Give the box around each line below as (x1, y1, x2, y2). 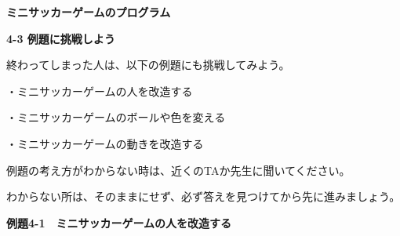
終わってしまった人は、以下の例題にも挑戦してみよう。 (6, 56, 290, 73)
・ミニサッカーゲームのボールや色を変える (6, 109, 226, 125)
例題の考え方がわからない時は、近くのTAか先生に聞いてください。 (6, 162, 351, 178)
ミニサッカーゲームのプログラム (6, 4, 171, 20)
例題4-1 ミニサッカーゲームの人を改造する (6, 214, 232, 231)
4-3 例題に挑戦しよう (6, 30, 115, 46)
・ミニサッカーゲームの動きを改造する (6, 135, 204, 151)
